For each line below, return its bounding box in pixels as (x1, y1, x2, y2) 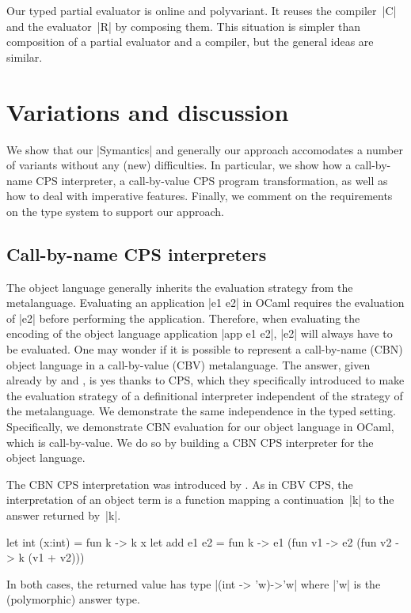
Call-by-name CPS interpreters (6, 241, 267, 266)
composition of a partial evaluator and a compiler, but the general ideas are (6, 33, 374, 50)
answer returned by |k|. (6, 506, 121, 523)
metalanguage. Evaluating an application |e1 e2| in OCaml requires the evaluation (6, 294, 405, 311)
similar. (6, 48, 43, 65)
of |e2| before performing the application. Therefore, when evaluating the (6, 309, 360, 326)
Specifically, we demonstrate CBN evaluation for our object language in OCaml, (6, 418, 394, 435)
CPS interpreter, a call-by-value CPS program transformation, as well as (36, 172, 388, 188)
